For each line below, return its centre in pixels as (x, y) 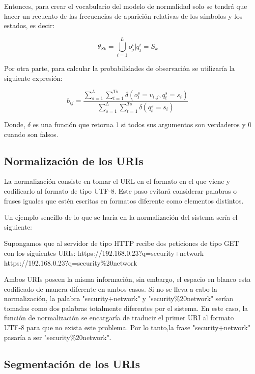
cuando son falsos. (31, 134)
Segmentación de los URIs (72, 363)
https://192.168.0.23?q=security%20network (71, 262)
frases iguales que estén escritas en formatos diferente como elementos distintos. (124, 200)
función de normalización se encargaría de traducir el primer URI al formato (119, 318)
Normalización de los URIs (74, 160)
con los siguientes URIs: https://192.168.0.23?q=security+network (104, 253)
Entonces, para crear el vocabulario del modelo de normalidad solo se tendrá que (126, 6)
